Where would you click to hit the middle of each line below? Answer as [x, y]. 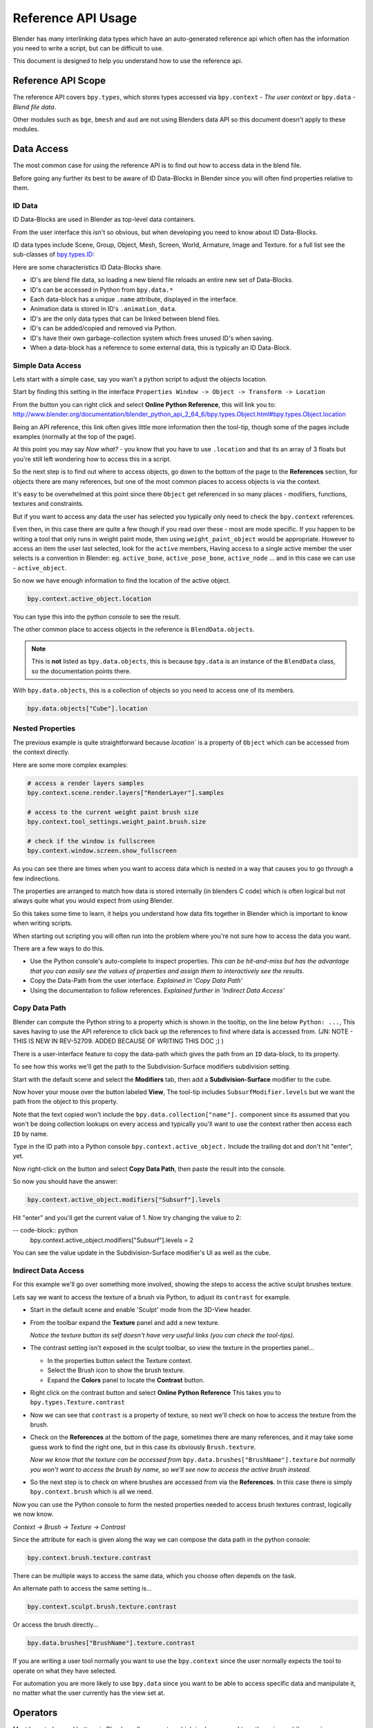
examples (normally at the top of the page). [74, 437]
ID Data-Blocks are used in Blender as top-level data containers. [104, 219]
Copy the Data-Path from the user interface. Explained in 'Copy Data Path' [136, 981]
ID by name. [30, 1134]
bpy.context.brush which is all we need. [92, 1492]
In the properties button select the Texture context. [120, 1360]
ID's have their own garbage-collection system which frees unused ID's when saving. [152, 338]
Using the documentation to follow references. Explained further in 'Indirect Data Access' [157, 990]
